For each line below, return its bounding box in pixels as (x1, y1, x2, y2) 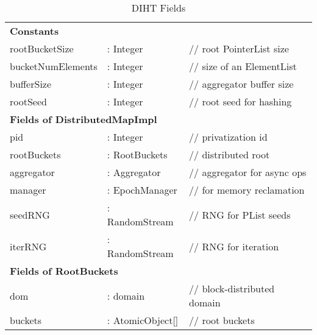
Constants (10, 24, 59, 38)
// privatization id (189, 130, 268, 144)
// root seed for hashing (189, 94, 292, 108)
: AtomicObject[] (107, 313, 179, 327)
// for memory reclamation (189, 183, 305, 197)
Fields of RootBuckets (10, 264, 118, 278)
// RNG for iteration (189, 239, 279, 253)
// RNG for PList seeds (189, 207, 291, 222)
